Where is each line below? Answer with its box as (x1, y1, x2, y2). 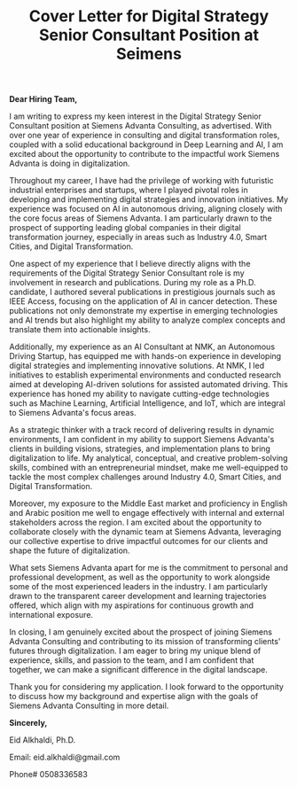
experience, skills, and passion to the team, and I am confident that (9, 655, 254, 666)
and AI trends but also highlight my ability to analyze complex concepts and (9, 315, 285, 325)
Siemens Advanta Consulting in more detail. (9, 700, 169, 711)
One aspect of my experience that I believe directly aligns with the (9, 259, 251, 269)
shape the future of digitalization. (9, 545, 130, 556)
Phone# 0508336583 (9, 769, 89, 780)
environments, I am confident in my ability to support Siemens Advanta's (9, 434, 275, 445)
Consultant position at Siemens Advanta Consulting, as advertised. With (9, 121, 272, 131)
